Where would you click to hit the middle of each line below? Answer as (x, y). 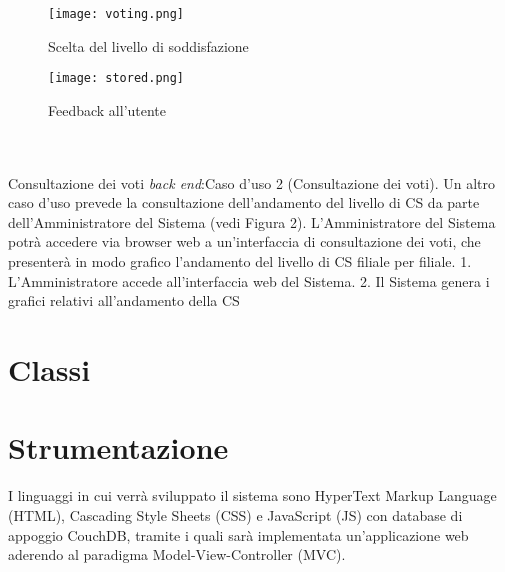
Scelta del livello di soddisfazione (148, 45)
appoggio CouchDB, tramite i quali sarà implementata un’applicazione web (238, 534)
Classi (49, 369)
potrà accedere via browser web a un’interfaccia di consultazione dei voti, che (244, 241)
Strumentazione (118, 447)
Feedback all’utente (107, 109)
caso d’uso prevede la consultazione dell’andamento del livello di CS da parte (244, 202)
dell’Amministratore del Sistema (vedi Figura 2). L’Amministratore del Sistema (252, 221)
